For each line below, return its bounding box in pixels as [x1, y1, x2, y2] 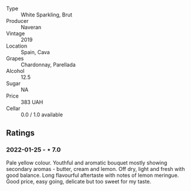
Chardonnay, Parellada [21, 61, 76, 68]
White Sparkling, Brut [21, 11, 72, 18]
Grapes [6, 55, 24, 62]
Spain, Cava [21, 49, 50, 55]
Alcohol [6, 68, 25, 74]
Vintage [6, 30, 25, 37]
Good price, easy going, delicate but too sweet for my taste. [6, 177, 152, 185]
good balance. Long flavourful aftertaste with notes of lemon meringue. [6, 172, 179, 179]
